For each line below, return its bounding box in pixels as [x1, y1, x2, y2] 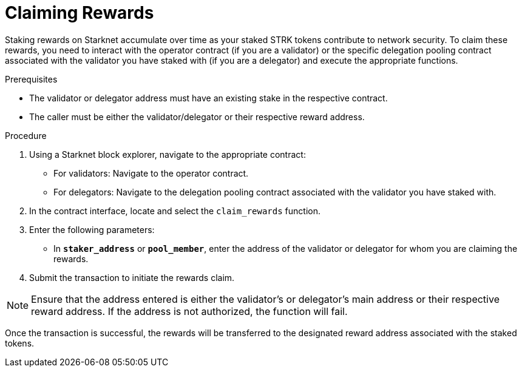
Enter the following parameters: [29, 224, 155, 235]
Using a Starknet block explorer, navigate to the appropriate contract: [29, 149, 306, 160]
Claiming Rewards [5, 2, 154, 23]
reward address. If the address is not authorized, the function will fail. [31, 305, 348, 317]
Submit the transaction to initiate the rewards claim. [29, 272, 235, 283]
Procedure [5, 130, 47, 141]
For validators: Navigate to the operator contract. [53, 167, 249, 178]
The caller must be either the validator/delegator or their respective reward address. [29, 111, 365, 122]
